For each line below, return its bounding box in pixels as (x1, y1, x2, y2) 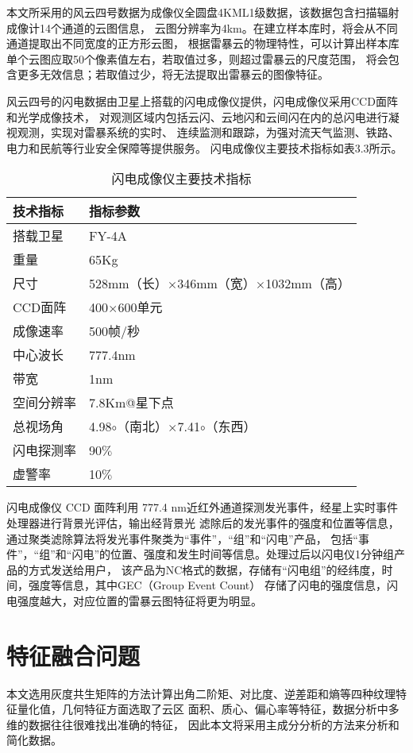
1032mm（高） (265, 274, 350, 293)
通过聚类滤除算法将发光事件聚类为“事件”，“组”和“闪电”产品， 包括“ (6, 530, 358, 546)
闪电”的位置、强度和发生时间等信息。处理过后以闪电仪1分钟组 (71, 546, 395, 562)
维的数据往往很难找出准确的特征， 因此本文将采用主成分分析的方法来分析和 (6, 716, 399, 732)
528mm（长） (89, 274, 168, 293)
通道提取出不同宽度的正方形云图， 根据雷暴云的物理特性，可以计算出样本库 (6, 35, 399, 52)
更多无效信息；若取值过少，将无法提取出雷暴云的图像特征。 (17, 66, 329, 83)
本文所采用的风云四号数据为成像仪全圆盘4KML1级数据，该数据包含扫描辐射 (6, 4, 399, 20)
